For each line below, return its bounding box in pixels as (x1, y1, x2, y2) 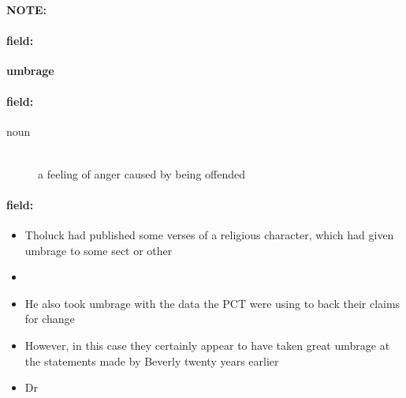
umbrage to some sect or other (24, 242, 173, 258)
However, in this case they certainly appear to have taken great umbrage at (24, 336, 390, 353)
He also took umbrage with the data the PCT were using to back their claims (24, 295, 400, 311)
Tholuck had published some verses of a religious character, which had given (24, 226, 394, 242)
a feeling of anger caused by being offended (38, 165, 246, 182)
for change (24, 310, 75, 327)
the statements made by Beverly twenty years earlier (24, 352, 279, 369)
